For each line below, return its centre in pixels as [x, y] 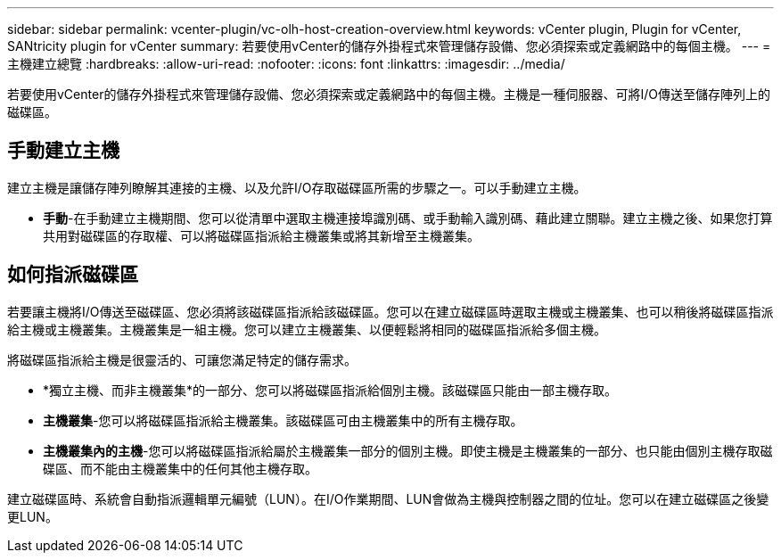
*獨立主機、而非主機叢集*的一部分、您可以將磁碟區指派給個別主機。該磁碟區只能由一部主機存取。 [330, 390]
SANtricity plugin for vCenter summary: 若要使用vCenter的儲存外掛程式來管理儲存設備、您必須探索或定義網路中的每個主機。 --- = [389, 46]
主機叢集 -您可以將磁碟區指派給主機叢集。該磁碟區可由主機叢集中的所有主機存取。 [283, 420]
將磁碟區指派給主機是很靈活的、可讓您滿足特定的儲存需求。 [182, 359]
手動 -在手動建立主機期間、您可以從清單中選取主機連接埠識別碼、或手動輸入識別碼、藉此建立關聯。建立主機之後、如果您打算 [408, 218]
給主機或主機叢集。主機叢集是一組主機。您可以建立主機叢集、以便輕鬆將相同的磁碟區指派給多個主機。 [307, 329]
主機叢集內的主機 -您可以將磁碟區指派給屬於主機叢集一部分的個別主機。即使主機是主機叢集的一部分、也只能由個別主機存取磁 [408, 450]
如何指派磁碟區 [73, 275]
